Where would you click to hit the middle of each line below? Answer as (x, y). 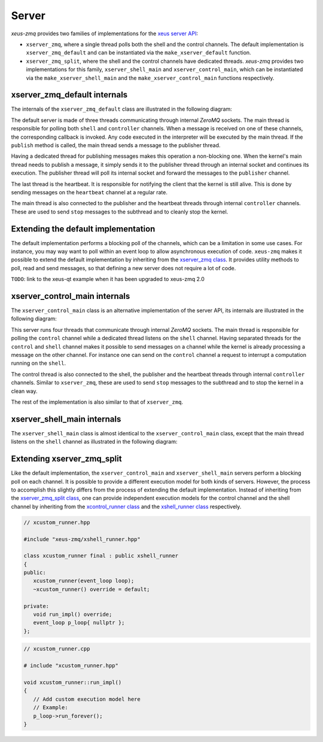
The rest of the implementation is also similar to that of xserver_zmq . (97, 402)
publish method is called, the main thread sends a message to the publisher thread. (116, 145)
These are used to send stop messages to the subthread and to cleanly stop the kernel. (120, 212)
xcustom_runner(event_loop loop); (84, 581)
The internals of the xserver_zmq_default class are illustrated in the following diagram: (122, 109)
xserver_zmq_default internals (69, 95)
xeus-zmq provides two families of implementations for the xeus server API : (105, 33)
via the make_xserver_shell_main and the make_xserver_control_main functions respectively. (150, 78)
